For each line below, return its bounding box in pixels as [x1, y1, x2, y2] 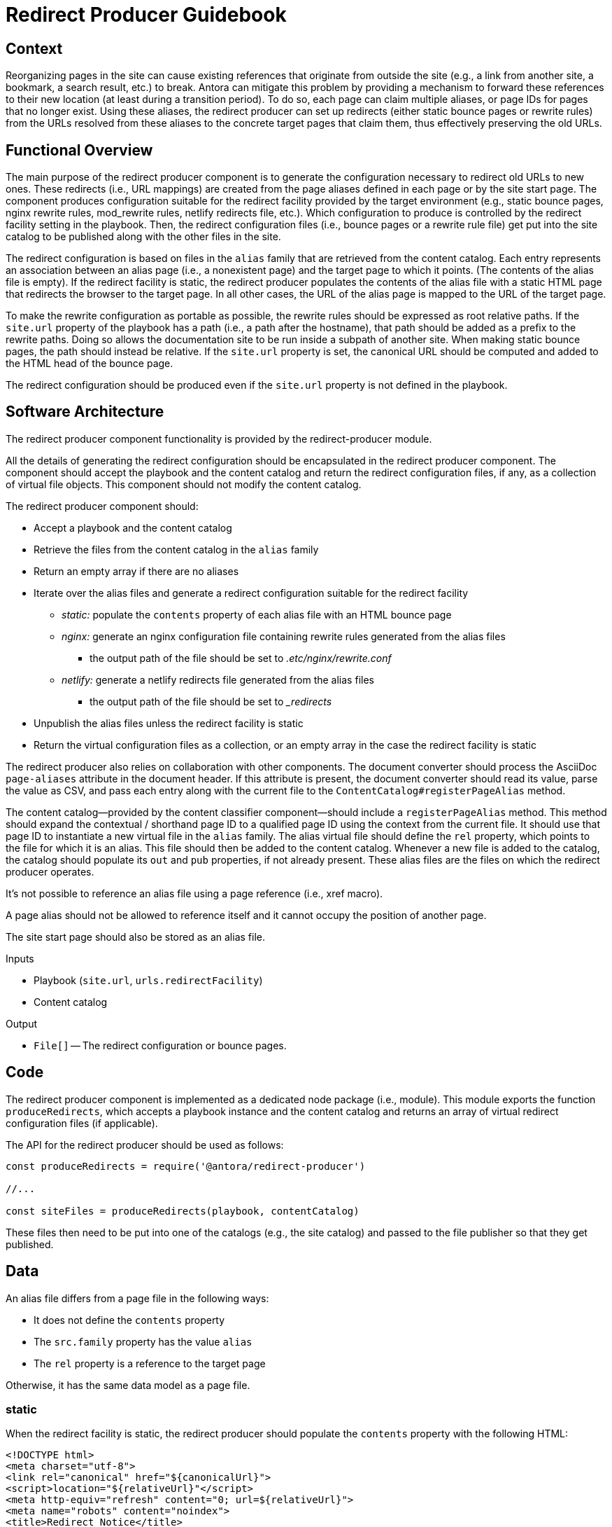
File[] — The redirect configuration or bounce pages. [34, 1039, 287, 1051]
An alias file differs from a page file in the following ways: [6, 1292, 269, 1304]
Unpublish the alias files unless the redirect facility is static [34, 717, 304, 729]
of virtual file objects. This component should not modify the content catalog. [6, 478, 362, 490]
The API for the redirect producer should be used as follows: [6, 1138, 284, 1151]
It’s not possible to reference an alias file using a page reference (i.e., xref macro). [6, 887, 383, 899]
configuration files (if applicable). [6, 1117, 158, 1129]
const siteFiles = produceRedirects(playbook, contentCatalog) [6, 1205, 360, 1217]
